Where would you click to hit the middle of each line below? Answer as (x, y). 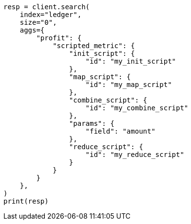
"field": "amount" (120, 131)
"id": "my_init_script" (131, 61)
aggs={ (32, 30)
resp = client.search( (47, 7)
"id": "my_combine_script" (137, 108)
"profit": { (59, 38)
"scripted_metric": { (94, 46)
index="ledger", (51, 15)
